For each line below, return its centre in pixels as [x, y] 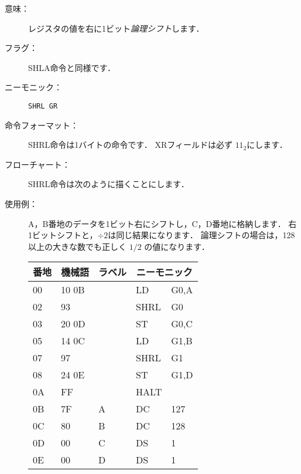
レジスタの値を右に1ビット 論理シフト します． [116, 28]
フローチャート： [37, 164]
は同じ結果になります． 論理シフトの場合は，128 [201, 235]
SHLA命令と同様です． [72, 67]
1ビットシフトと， [63, 235]
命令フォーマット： [42, 125]
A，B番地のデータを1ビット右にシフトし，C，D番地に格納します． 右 [163, 223]
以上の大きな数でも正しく [77, 246]
